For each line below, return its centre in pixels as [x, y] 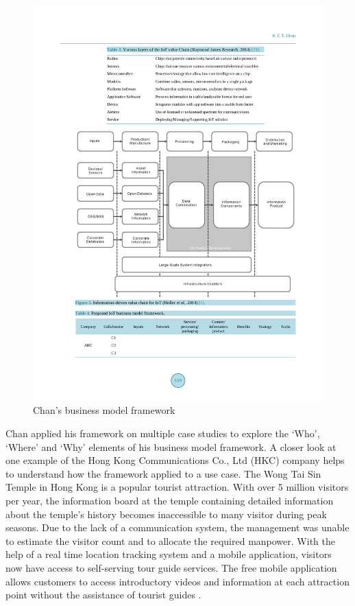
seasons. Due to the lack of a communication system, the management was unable [177, 527]
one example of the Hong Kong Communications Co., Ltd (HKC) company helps [175, 460]
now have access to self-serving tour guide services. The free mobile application [171, 567]
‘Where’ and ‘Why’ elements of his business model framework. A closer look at [171, 446]
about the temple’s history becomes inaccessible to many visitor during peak [166, 514]
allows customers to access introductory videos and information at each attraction [177, 581]
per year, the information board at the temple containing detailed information [170, 500]
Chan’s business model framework [104, 410]
